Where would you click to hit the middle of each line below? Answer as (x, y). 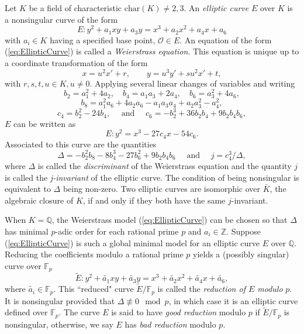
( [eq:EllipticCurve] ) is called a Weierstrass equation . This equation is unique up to (152, 51)
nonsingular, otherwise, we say (59, 324)
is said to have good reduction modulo (179, 312)
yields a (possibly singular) (241, 254)
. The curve (79, 312)
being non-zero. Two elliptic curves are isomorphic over (162, 189)
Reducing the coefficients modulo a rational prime (94, 254)
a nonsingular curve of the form (61, 19)
